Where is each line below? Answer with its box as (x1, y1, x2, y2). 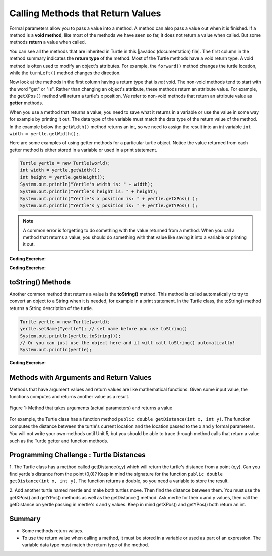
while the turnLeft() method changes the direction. (9, 70, 121, 76)
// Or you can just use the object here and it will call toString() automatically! (20, 340, 235, 345)
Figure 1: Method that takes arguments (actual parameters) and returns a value (9, 405, 173, 411)
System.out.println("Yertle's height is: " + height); (20, 189, 158, 194)
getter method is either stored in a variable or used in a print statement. (9, 147, 157, 153)
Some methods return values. (22, 528, 83, 534)
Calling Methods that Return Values (9, 8, 161, 19)
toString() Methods (9, 278, 71, 286)
